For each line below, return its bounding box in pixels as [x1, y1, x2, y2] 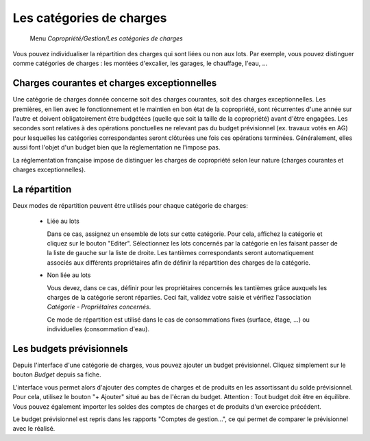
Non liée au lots [47, 271, 91, 279]
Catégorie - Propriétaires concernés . [47, 302, 151, 311]
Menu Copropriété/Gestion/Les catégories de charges [29, 34, 183, 43]
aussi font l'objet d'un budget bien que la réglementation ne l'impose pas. [12, 143, 221, 152]
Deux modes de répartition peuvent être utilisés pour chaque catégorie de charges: [12, 201, 248, 209]
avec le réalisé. [12, 425, 56, 433]
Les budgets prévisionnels [12, 343, 128, 355]
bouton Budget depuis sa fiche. [12, 370, 102, 379]
